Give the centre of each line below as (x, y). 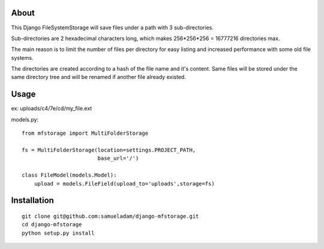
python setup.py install (58, 233)
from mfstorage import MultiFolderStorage (85, 133)
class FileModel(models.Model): (69, 175)
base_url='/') (118, 158)
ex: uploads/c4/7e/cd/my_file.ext (52, 108)
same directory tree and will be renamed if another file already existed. (98, 77)
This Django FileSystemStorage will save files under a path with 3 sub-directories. (112, 28)
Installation (32, 201)
